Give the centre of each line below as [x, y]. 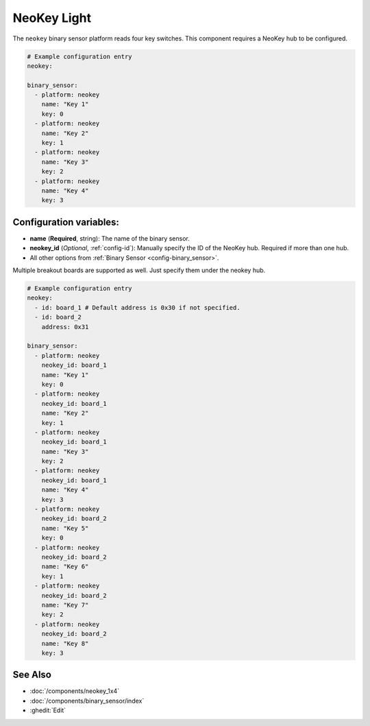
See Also [32, 675]
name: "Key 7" [65, 605]
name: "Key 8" [65, 643]
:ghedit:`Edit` [48, 710]
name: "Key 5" [65, 528]
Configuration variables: [66, 222]
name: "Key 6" [65, 567]
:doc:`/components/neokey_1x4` [75, 691]
